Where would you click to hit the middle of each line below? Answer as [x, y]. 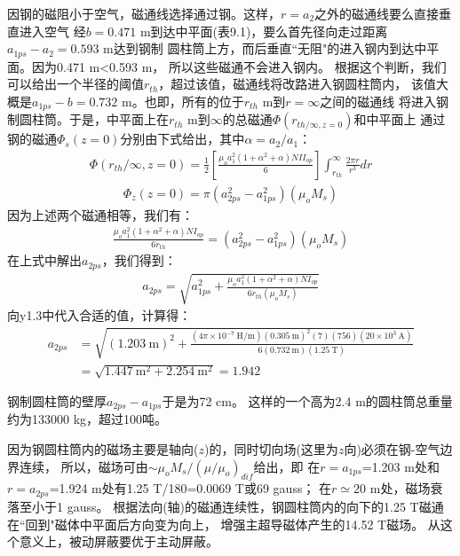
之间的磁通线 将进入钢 [384, 101]
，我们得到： [139, 260]
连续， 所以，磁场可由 [83, 466]
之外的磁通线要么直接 [377, 13]
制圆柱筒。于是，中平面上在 [88, 119]
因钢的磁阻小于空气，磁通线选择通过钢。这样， [144, 13]
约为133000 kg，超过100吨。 [87, 419]
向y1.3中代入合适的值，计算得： [99, 315]
